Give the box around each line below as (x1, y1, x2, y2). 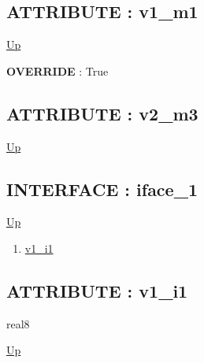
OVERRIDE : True (6, 62, 109, 79)
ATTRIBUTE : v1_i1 (6, 278, 188, 302)
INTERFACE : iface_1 (6, 176, 198, 201)
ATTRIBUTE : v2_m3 (6, 101, 198, 125)
